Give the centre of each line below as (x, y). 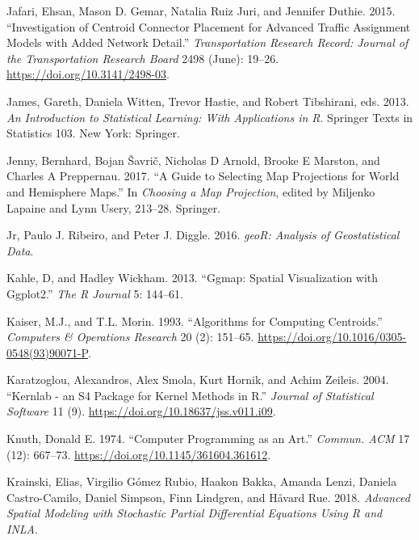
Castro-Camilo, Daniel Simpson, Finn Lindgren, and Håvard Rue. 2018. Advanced (208, 497)
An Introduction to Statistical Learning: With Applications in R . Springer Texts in (210, 117)
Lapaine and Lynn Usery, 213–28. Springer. (114, 207)
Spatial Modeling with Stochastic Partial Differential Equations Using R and (195, 513)
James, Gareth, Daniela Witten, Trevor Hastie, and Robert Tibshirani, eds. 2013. (208, 101)
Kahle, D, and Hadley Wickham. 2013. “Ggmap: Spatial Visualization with (193, 278)
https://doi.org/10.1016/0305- (332, 337)
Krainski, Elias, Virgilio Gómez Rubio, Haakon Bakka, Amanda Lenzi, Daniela (202, 481)
